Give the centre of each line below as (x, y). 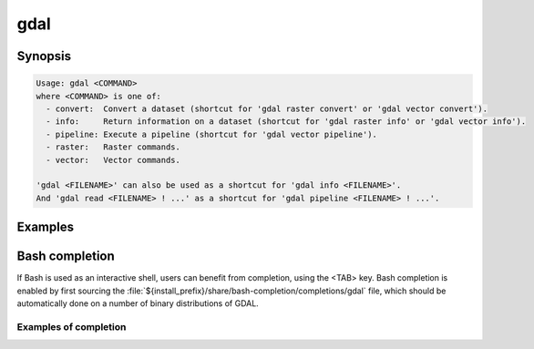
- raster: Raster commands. (113, 147)
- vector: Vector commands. (113, 160)
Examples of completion (72, 326)
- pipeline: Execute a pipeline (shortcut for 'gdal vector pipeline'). (212, 134)
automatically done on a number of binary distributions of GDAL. (138, 303)
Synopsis (44, 56)
